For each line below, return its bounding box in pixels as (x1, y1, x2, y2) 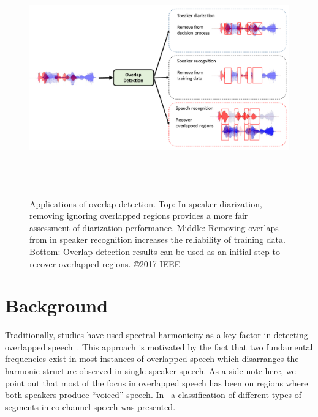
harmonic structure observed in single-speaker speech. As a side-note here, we (5, 364, 296, 377)
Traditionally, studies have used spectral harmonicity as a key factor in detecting (5, 328, 308, 341)
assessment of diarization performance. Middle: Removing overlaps (29, 221, 279, 234)
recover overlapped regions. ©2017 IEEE (29, 257, 181, 270)
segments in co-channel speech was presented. (5, 400, 176, 413)
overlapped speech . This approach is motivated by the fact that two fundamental (5, 340, 313, 353)
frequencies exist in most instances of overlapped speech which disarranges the (5, 352, 299, 365)
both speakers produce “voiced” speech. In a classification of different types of (5, 388, 301, 401)
